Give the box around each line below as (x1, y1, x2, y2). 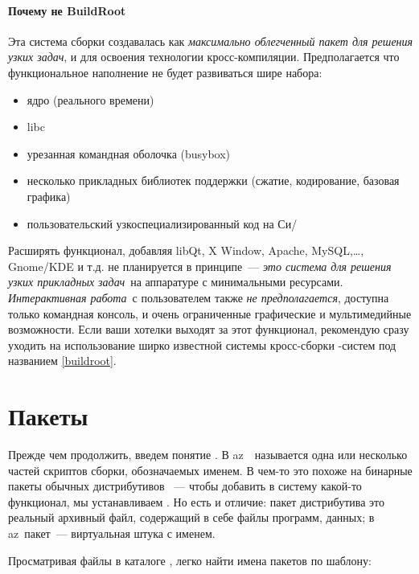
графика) (27, 187, 71, 204)
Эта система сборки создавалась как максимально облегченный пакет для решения (8, 32, 413, 49)
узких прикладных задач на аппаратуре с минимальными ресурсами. (8, 273, 343, 290)
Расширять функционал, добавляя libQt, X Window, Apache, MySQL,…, (8, 242, 364, 259)
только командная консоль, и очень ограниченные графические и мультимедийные (8, 305, 412, 322)
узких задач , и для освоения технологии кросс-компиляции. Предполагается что (8, 48, 400, 65)
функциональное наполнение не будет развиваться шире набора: (8, 64, 322, 80)
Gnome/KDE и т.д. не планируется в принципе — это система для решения (8, 257, 392, 274)
